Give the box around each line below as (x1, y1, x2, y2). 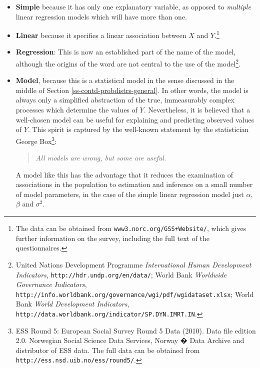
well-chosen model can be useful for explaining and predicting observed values (15, 114, 254, 124)
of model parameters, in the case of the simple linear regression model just (15, 188, 244, 199)
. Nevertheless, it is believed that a (143, 104, 250, 115)
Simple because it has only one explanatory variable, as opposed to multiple (15, 1, 251, 11)
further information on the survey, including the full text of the (15, 232, 210, 243)
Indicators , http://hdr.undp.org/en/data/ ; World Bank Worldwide (15, 269, 227, 279)
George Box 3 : (15, 134, 57, 146)
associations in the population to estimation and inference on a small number (15, 179, 253, 189)
